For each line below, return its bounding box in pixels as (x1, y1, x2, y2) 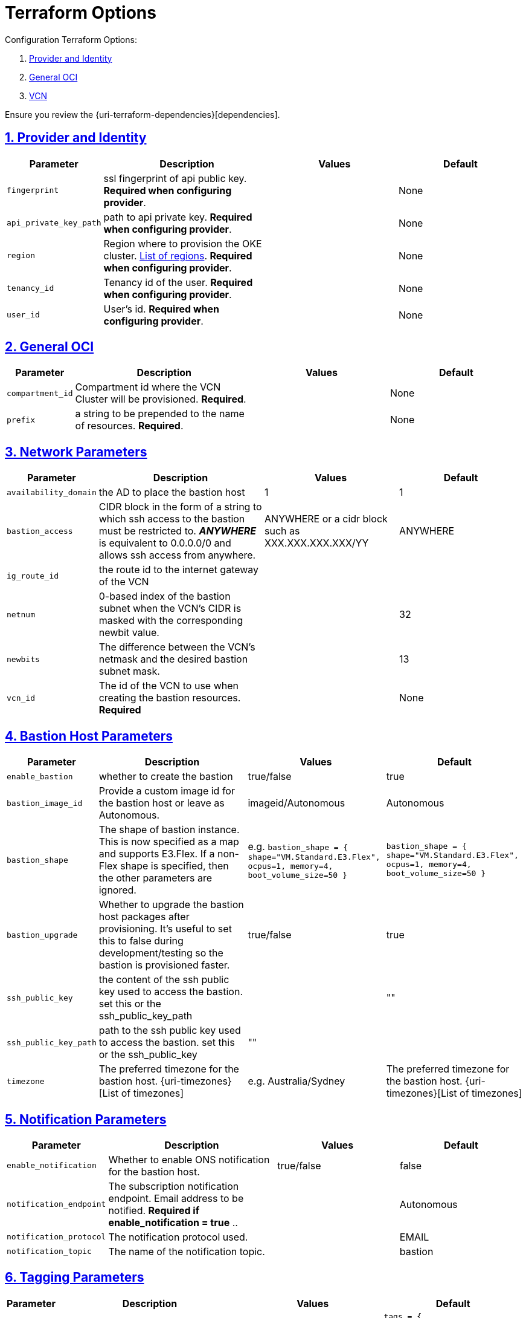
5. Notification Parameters (5, 1111, 167, 1127)
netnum (7, 609, 35, 619)
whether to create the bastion (98, 770, 233, 783)
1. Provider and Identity (5, 130, 147, 146)
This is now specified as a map (98, 836, 239, 848)
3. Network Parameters (5, 444, 147, 459)
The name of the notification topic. (108, 1245, 265, 1258)
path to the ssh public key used (98, 1024, 241, 1037)
